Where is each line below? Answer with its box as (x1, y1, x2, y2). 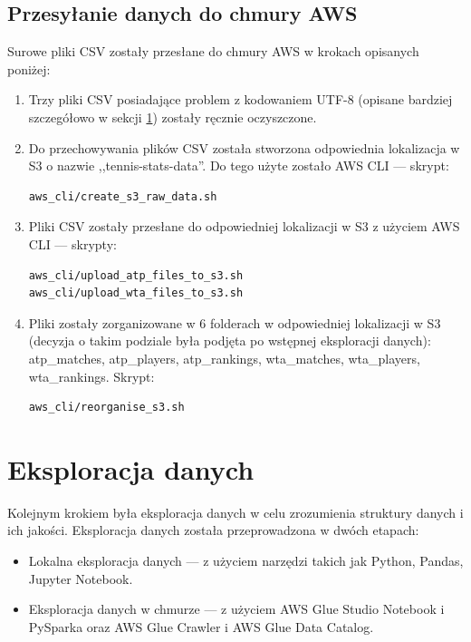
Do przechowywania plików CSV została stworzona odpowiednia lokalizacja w (28, 138, 460, 157)
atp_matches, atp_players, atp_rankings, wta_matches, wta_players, (28, 348, 420, 367)
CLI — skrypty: (28, 234, 117, 253)
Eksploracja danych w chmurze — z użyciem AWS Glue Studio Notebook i (28, 599, 445, 618)
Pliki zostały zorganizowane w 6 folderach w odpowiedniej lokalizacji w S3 (28, 313, 441, 332)
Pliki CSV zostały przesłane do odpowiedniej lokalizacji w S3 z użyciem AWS (28, 217, 460, 236)
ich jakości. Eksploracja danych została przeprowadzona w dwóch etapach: (7, 520, 419, 540)
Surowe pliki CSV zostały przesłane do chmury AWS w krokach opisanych (7, 42, 419, 61)
